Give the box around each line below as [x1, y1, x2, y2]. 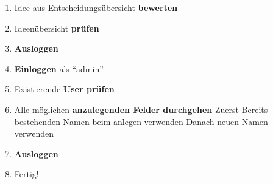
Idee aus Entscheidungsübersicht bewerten [14, 1, 178, 13]
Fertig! [14, 168, 39, 180]
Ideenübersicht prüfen [14, 21, 99, 34]
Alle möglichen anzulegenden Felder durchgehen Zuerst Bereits [14, 103, 268, 115]
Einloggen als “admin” [14, 62, 104, 75]
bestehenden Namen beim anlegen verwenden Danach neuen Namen [14, 115, 268, 128]
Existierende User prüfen [14, 83, 115, 95]
